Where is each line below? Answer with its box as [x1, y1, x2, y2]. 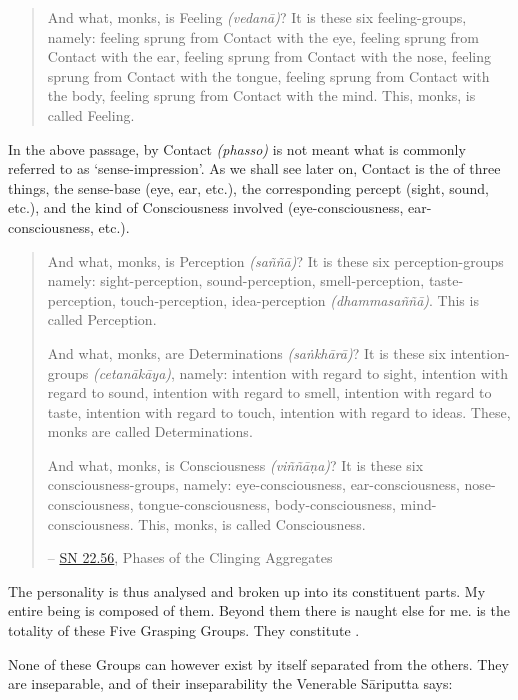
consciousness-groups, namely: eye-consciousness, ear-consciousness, [47, 474, 460, 495]
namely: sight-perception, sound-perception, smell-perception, [47, 270, 425, 291]
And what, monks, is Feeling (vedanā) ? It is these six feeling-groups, [47, 7, 467, 27]
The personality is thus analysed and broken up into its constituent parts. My [8, 580, 486, 601]
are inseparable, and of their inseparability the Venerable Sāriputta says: [8, 673, 453, 694]
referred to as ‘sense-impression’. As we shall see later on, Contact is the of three [8, 158, 501, 179]
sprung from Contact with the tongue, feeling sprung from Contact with [47, 65, 490, 86]
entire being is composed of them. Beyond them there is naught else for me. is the [8, 600, 510, 621]
